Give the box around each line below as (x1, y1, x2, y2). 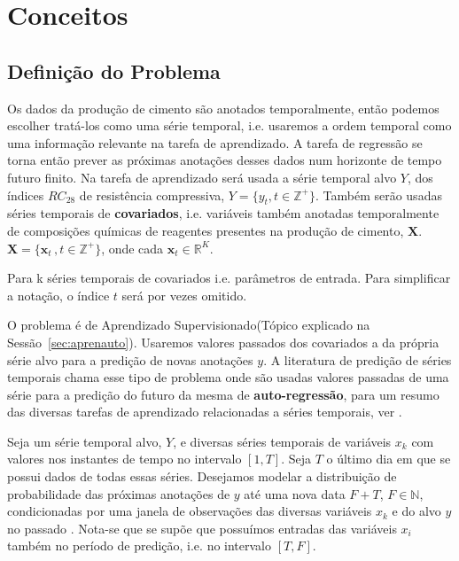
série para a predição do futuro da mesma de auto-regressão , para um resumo (7, 385, 440, 403)
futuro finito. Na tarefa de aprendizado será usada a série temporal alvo (7, 168, 397, 186)
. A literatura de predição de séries (263, 350, 452, 369)
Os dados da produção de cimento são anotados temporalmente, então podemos (7, 98, 440, 117)
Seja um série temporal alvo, (7, 432, 162, 450)
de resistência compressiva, (79, 185, 225, 204)
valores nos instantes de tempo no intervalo (7, 449, 242, 468)
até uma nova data (244, 484, 346, 503)
